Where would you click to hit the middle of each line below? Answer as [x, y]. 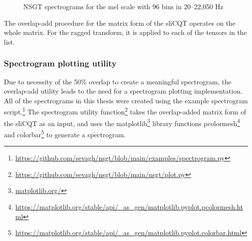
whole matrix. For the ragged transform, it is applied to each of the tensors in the [125, 32]
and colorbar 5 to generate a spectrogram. [65, 133]
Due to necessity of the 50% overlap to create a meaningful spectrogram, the [118, 81]
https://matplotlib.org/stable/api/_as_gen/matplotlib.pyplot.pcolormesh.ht [129, 206]
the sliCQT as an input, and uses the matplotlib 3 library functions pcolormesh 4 [122, 122]
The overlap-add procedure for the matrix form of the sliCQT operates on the [120, 23]
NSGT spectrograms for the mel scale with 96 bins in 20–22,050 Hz [123, 6]
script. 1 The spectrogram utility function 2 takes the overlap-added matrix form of [125, 111]
